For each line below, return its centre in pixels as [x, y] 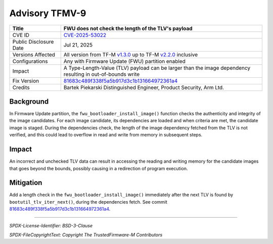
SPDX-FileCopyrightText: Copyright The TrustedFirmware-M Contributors [86, 235]
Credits [21, 87]
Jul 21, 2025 [78, 44]
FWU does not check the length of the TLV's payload [128, 28]
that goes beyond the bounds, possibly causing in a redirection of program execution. [99, 168]
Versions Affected [34, 55]
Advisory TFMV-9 [48, 13]
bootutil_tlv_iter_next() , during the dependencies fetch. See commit [88, 202]
